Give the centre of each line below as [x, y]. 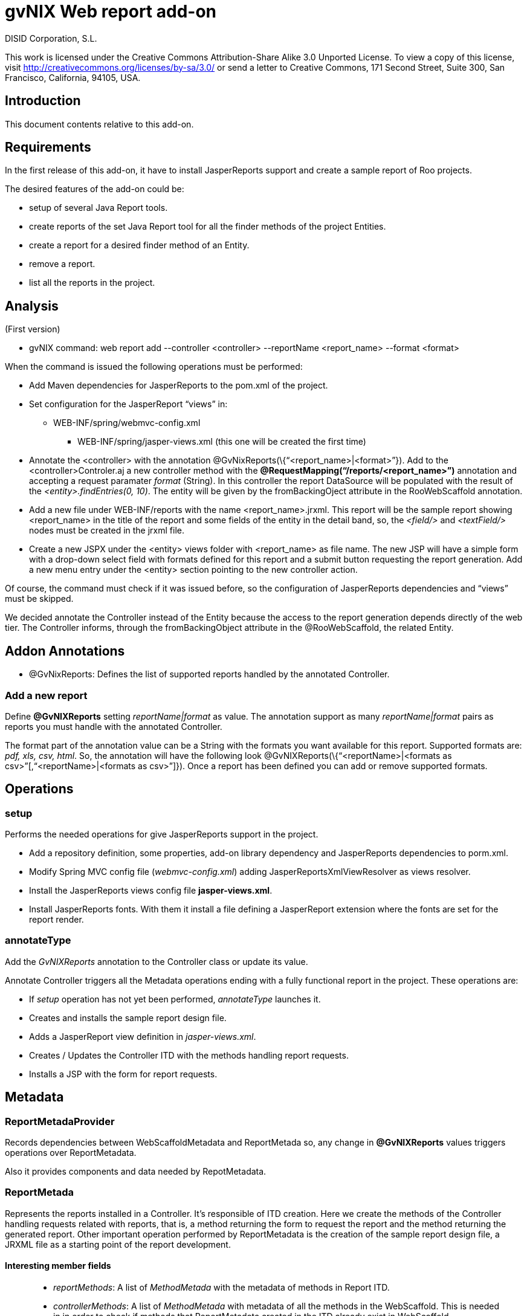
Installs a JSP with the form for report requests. [123, 1074]
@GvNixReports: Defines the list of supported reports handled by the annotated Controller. [209, 674]
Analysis [32, 306]
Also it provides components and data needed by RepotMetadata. [136, 1172]
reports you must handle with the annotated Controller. [114, 726]
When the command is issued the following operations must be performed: [154, 367]
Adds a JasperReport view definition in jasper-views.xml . [143, 1036]
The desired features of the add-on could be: [95, 189]
